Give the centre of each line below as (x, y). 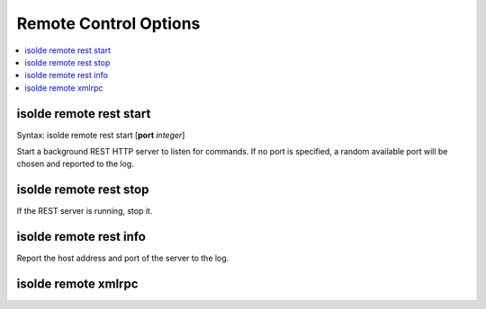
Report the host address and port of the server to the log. (123, 258)
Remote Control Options (108, 23)
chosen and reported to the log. (75, 164)
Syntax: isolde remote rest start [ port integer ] (101, 135)
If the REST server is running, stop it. (85, 211)
